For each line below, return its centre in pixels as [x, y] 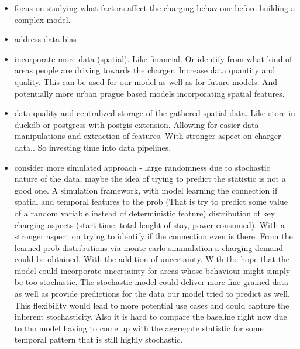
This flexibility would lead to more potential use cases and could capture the [152, 305]
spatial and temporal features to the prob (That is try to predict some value [151, 201]
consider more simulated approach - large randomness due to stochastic [142, 167]
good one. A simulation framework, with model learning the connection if [146, 190]
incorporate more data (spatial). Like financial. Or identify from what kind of [153, 58]
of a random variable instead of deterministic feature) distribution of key [145, 213]
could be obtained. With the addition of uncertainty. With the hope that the [152, 259]
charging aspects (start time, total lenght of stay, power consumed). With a [149, 224]
